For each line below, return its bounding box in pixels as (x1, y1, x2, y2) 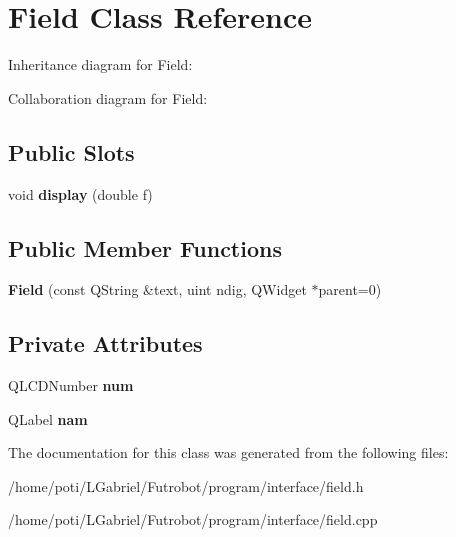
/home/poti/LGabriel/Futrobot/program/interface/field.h (8, 475, 364, 496)
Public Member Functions (8, 232, 282, 263)
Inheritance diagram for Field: (8, 54, 193, 75)
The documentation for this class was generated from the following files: (8, 442, 449, 463)
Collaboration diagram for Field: (8, 87, 208, 108)
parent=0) (318, 279, 382, 300)
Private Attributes (8, 328, 203, 359)
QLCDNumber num (8, 375, 134, 396)
